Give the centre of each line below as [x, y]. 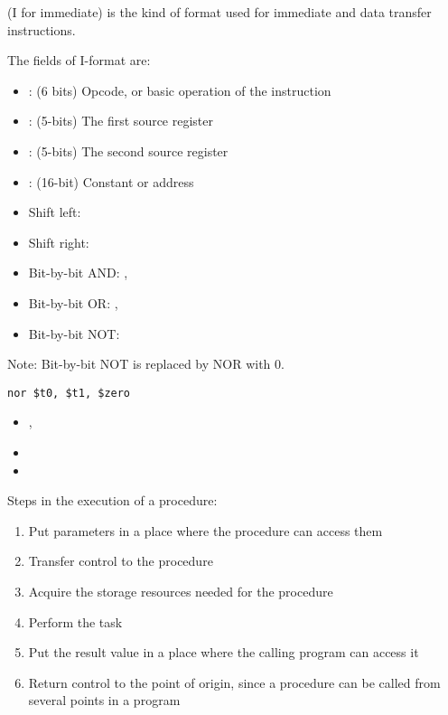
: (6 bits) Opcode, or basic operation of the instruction [180, 90]
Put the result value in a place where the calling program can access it [224, 652]
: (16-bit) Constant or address [111, 181]
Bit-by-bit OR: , [73, 302]
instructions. [42, 29]
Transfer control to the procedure [121, 561]
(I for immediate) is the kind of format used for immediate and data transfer [219, 12]
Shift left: [55, 212]
